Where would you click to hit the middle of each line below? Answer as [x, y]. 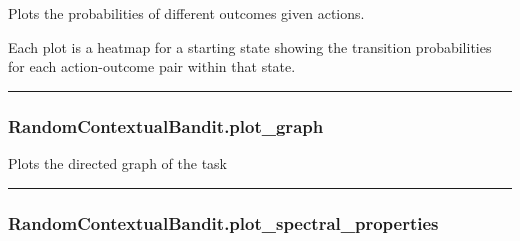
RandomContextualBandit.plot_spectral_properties [223, 222]
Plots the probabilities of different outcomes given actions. [186, 13]
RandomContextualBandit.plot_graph [166, 125]
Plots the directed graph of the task [117, 163]
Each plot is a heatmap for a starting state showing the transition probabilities [250, 46]
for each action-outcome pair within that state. [152, 66]
